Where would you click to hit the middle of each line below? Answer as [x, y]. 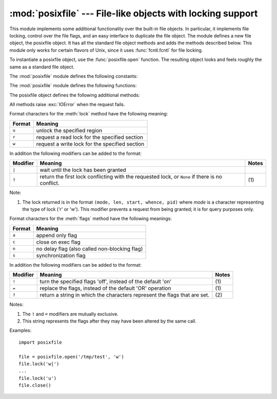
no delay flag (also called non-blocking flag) [90, 249]
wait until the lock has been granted [83, 170]
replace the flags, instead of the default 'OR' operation [105, 288]
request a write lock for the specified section [90, 144]
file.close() [35, 385]
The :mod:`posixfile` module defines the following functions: [73, 86]
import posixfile [40, 342]
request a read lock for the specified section [90, 137]
